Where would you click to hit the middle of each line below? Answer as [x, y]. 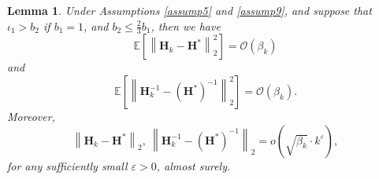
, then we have [186, 26]
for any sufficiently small [67, 165]
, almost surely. [193, 165]
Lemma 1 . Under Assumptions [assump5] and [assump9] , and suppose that [189, 10]
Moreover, [31, 117]
